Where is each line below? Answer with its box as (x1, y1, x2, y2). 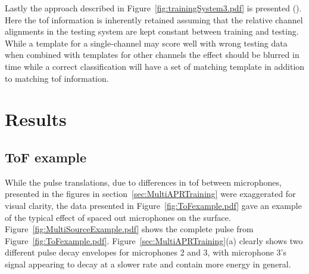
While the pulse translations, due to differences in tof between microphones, (5, 176, 282, 188)
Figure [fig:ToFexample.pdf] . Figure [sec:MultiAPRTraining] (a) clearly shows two (5, 234, 303, 247)
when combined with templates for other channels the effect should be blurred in (5, 48, 299, 61)
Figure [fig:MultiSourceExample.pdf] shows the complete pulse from (5, 223, 254, 235)
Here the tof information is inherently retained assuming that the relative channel (5, 13, 303, 26)
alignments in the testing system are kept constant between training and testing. (5, 25, 299, 38)
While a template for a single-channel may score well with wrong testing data (5, 36, 288, 49)
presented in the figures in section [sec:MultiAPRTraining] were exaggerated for (5, 187, 296, 200)
